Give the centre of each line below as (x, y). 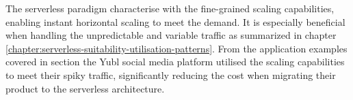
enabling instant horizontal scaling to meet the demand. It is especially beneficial (175, 21)
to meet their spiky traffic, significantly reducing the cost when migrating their (171, 74)
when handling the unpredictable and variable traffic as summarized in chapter (171, 35)
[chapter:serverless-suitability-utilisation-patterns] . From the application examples (176, 48)
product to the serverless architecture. (85, 88)
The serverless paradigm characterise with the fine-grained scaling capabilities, (170, 8)
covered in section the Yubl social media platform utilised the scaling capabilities (175, 62)
